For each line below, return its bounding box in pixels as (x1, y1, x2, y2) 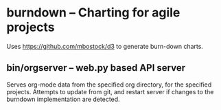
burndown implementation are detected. (6, 95, 121, 103)
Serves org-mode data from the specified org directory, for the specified (6, 80, 212, 89)
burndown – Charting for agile (6, 5, 181, 21)
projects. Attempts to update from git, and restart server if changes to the (6, 87, 214, 96)
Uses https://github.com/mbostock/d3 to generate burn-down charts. (6, 42, 204, 50)
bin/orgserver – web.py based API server (6, 62, 186, 74)
